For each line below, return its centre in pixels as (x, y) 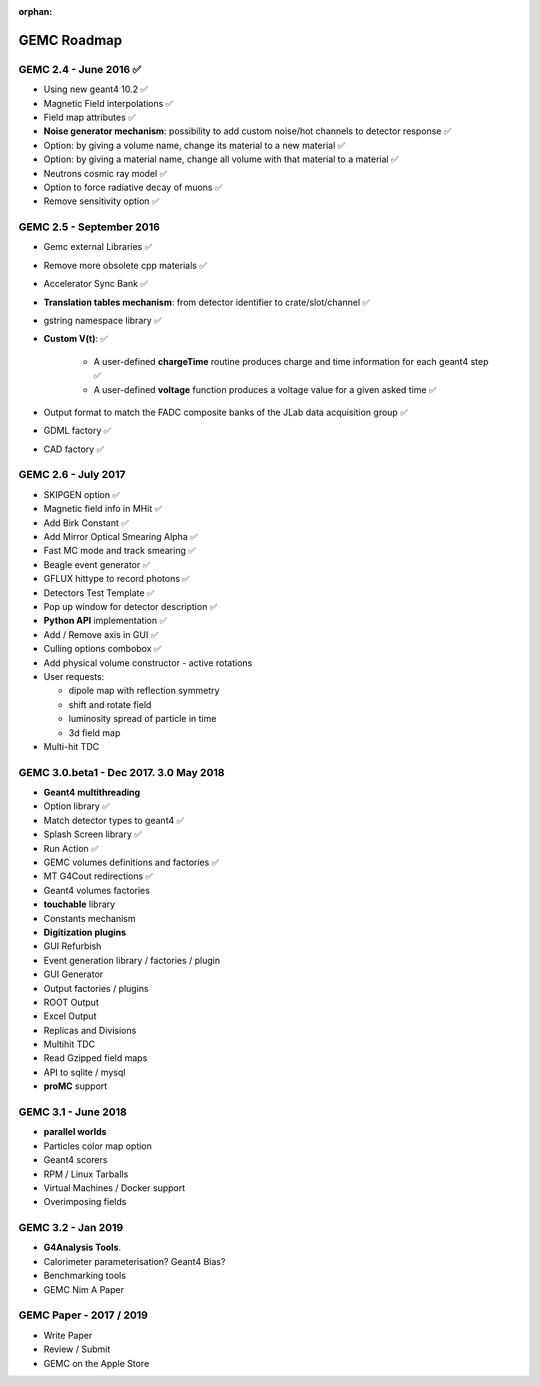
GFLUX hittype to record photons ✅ (116, 579)
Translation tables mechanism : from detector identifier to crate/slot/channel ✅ (206, 302)
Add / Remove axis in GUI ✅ (101, 634)
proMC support (75, 1086)
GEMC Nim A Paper (84, 1289)
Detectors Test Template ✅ (99, 592)
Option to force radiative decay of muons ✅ (133, 187)
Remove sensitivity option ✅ (101, 201)
